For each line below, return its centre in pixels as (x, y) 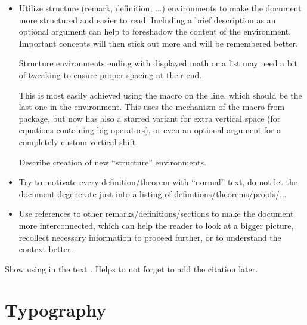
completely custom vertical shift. (78, 141)
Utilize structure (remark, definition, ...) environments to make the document (160, 8)
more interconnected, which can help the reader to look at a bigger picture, (156, 225)
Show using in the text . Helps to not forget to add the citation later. (131, 269)
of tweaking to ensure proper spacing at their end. (110, 74)
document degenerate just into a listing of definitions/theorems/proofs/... (153, 193)
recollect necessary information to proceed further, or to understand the (150, 237)
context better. (46, 249)
